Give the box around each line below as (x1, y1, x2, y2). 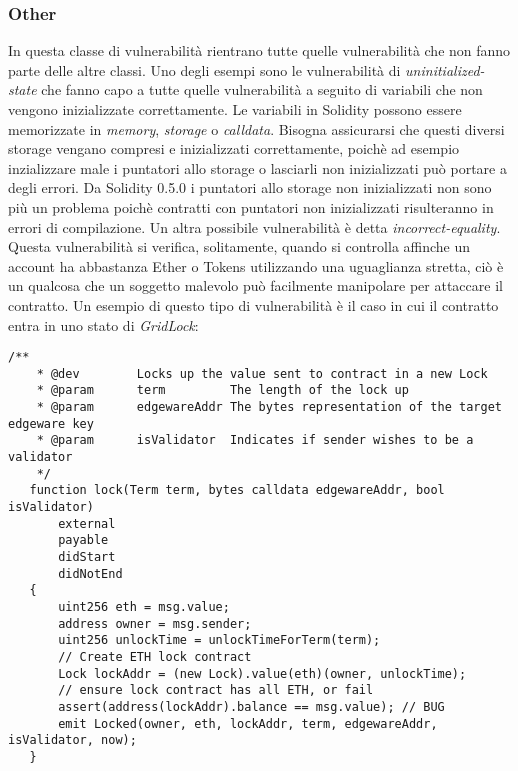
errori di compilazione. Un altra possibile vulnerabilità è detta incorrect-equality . (8, 216, 501, 237)
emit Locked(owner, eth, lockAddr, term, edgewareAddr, (58, 716, 438, 731)
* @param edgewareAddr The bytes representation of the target (36, 400, 502, 415)
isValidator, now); (8, 733, 137, 748)
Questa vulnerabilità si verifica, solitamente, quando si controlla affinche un (8, 236, 471, 257)
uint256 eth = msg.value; (58, 599, 230, 614)
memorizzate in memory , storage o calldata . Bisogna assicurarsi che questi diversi (8, 118, 505, 139)
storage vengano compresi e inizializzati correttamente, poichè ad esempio (8, 138, 460, 159)
